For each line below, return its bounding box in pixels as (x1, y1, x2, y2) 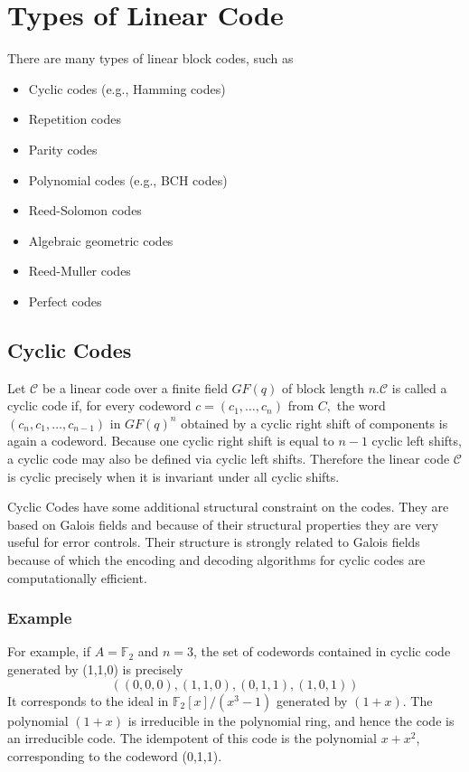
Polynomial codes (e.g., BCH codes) (28, 170, 228, 189)
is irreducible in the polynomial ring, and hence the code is (127, 711, 455, 730)
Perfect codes (28, 291, 102, 310)
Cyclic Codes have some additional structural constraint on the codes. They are (7, 497, 449, 516)
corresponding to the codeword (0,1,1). (7, 746, 222, 765)
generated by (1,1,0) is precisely (7, 660, 183, 679)
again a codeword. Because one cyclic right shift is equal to (7, 431, 334, 450)
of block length (281, 378, 365, 397)
